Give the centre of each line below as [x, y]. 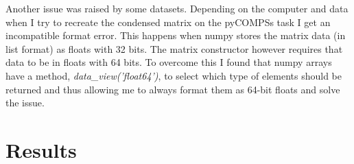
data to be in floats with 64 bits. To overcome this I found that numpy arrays [169, 62]
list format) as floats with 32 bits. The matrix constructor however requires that [174, 48]
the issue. [25, 103]
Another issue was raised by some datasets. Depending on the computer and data [177, 8]
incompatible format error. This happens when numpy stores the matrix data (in [176, 35]
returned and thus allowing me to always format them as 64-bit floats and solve [173, 89]
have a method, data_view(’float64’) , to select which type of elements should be [174, 75]
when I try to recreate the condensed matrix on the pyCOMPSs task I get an [168, 22]
